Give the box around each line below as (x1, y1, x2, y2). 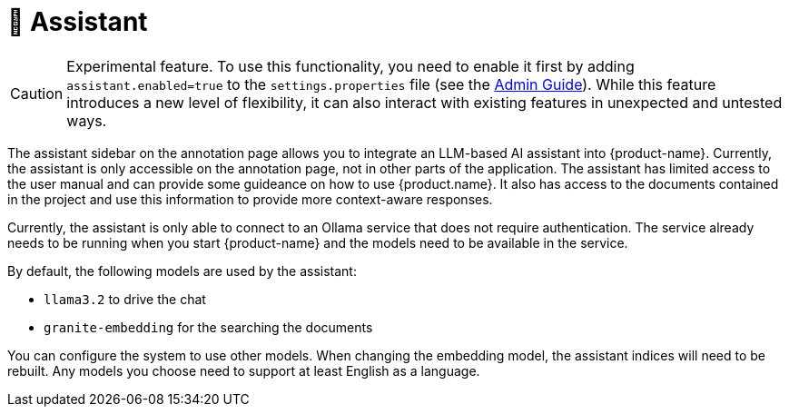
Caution (10, 84, 64, 103)
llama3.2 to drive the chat (44, 291, 206, 307)
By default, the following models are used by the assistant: (7, 262, 357, 279)
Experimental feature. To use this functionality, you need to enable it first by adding (66, 56, 635, 75)
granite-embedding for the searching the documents (44, 319, 373, 335)
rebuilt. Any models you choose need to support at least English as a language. (7, 362, 480, 379)
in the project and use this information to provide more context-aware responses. (7, 191, 493, 207)
